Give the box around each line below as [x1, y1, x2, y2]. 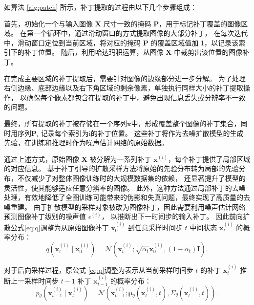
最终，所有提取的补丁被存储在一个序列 [4, 118, 127, 128]
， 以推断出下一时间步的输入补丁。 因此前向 [101, 211, 243, 221]
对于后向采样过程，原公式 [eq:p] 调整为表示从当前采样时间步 [4, 264, 193, 275]
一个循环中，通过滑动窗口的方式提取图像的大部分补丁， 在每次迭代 [33, 28, 248, 38]
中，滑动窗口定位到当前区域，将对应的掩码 [4, 37, 141, 47]
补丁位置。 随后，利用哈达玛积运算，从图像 [24, 47, 164, 57]
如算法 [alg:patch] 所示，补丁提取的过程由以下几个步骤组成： [4, 2, 197, 12]
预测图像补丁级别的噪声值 [4, 211, 86, 221]
